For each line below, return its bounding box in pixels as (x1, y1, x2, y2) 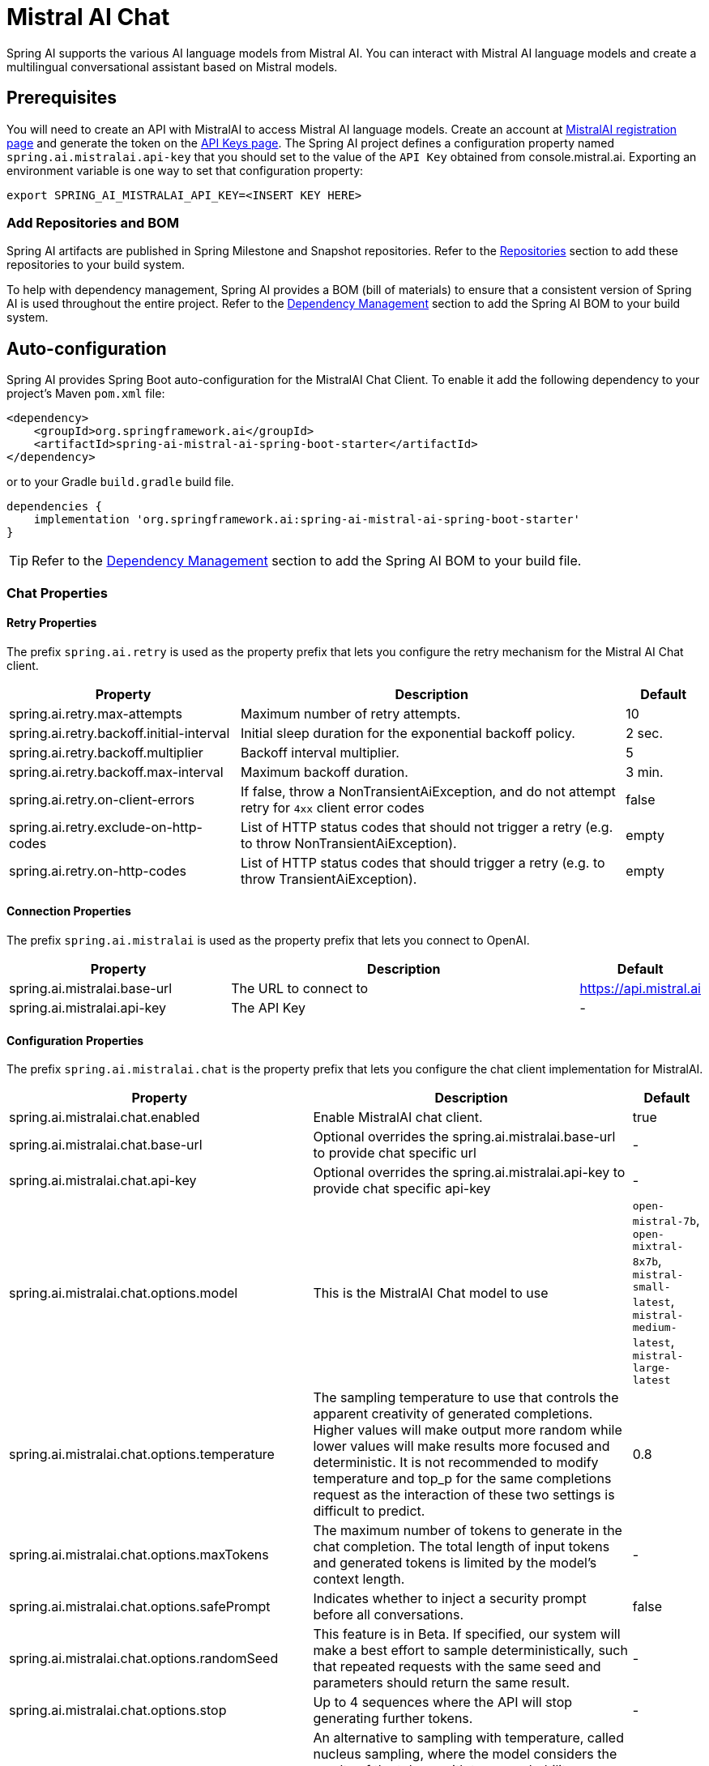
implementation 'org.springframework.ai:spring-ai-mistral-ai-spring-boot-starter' (33, 513, 581, 527)
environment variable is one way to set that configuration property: (6, 163, 364, 177)
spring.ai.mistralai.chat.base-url (9, 1137, 203, 1154)
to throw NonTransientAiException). (240, 834, 457, 851)
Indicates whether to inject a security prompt (313, 1590, 587, 1607)
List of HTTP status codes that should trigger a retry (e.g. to (240, 854, 605, 871)
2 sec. (626, 724, 664, 741)
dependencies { (6, 500, 103, 514)
